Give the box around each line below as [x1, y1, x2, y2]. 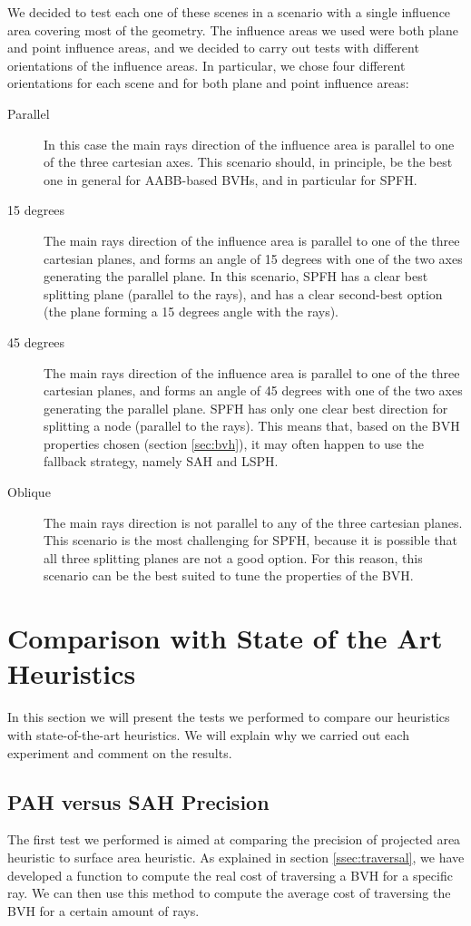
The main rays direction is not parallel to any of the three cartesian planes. [44, 512, 463, 531]
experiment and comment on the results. [7, 743, 232, 762]
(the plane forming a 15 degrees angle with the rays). [44, 302, 339, 321]
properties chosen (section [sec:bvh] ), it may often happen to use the [44, 434, 424, 453]
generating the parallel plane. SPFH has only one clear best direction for [44, 398, 448, 417]
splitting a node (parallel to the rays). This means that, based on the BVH [44, 416, 460, 435]
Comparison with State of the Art [7, 619, 443, 657]
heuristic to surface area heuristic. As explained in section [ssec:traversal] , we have [7, 847, 465, 866]
